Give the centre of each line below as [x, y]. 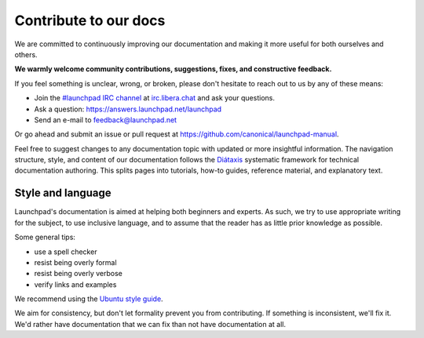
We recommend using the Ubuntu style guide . [89, 299]
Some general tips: [45, 237]
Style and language [63, 193]
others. [26, 54]
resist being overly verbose [79, 274]
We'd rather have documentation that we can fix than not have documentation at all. [150, 324]
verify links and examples [75, 284]
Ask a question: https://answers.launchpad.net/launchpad [128, 109]
